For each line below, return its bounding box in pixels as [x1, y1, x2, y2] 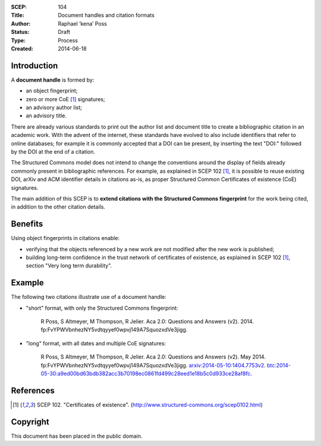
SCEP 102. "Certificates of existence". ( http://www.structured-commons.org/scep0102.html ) [36, 401, 263, 408]
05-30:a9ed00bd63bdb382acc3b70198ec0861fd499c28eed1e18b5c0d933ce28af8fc [40, 370, 251, 378]
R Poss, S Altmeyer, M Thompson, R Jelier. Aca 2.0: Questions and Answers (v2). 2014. [40, 318, 254, 325]
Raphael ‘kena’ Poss [58, 20, 107, 27]
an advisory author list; [26, 104, 83, 111]
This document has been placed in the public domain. [11, 432, 143, 439]
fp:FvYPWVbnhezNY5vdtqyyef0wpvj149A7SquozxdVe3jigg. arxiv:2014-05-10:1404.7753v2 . [40, 361, 266, 369]
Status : [11, 29, 30, 36]
